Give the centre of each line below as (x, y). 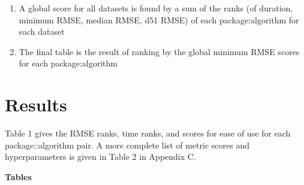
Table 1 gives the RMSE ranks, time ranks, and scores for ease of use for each (148, 133)
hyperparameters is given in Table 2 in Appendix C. (100, 157)
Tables (18, 176)
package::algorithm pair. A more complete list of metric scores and (127, 145)
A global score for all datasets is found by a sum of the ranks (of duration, (156, 8)
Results (36, 104)
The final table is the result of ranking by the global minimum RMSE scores (159, 51)
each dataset (42, 31)
